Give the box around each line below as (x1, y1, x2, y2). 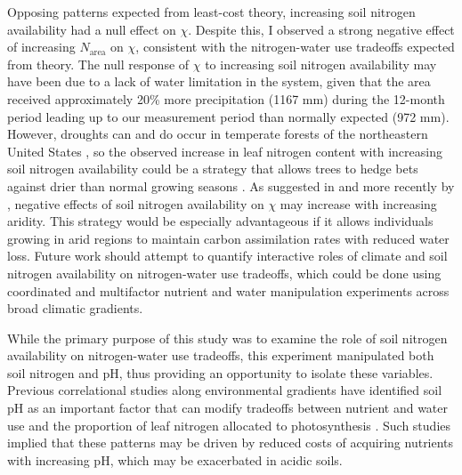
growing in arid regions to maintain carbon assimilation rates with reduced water (7, 229, 450, 247)
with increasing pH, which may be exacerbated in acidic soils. (7, 450, 343, 469)
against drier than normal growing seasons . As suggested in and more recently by (7, 176, 455, 195)
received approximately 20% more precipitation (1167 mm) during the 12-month (7, 89, 445, 108)
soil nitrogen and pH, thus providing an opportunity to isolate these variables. (7, 363, 434, 382)
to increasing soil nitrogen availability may (205, 54, 437, 73)
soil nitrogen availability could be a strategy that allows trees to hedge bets (7, 159, 418, 178)
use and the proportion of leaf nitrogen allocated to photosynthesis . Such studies (7, 415, 451, 434)
